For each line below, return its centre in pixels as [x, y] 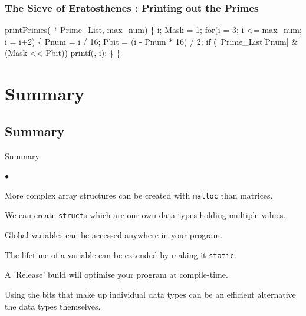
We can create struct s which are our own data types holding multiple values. [145, 215]
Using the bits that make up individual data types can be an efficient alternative [150, 294]
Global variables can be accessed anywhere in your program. [114, 235]
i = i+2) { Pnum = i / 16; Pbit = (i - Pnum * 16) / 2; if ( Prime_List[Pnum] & [152, 41]
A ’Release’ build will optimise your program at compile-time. [116, 274]
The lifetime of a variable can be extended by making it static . [121, 254]
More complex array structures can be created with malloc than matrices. [139, 195]
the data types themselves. [53, 306]
